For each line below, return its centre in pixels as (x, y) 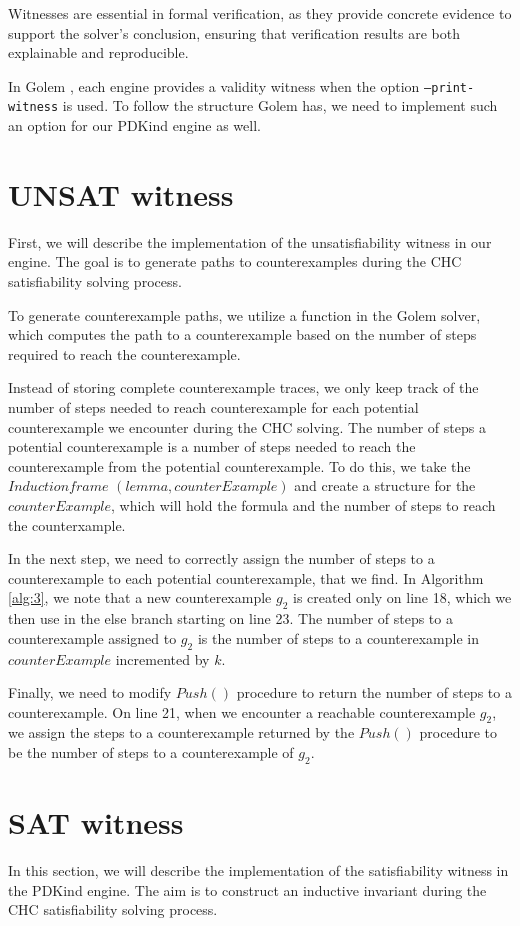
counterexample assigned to (92, 637)
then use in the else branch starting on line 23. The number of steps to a (230, 618)
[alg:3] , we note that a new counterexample (140, 597)
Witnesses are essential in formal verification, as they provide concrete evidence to (260, 13)
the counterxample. (67, 524)
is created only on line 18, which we (402, 597)
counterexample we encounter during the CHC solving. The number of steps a (247, 426)
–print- (449, 87)
